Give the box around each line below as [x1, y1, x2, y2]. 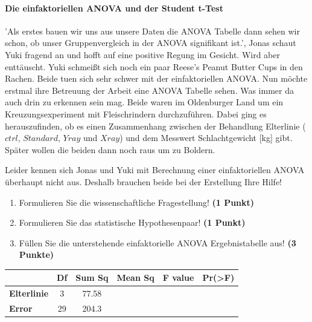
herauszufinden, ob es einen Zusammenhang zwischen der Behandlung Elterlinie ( [5, 119, 306, 132]
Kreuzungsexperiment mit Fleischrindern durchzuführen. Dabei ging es [5, 107, 267, 120]
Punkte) [19, 248, 54, 261]
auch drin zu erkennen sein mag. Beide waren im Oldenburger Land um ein [5, 96, 284, 108]
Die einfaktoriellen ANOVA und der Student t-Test [5, 1, 223, 14]
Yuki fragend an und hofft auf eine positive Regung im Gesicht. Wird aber [5, 48, 280, 61]
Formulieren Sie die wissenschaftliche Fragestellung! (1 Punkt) [19, 195, 255, 208]
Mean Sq [116, 271, 154, 284]
